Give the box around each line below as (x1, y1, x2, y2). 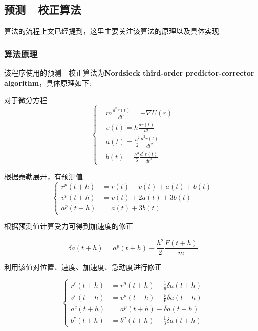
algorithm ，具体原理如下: (4, 77, 92, 88)
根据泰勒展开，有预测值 (4, 171, 83, 182)
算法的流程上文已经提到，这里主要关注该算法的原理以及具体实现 (4, 26, 219, 36)
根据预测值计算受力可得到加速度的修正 (4, 221, 133, 231)
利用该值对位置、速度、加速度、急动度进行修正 (4, 262, 162, 272)
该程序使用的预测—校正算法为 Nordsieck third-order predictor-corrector (4, 67, 254, 78)
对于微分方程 (4, 94, 47, 105)
